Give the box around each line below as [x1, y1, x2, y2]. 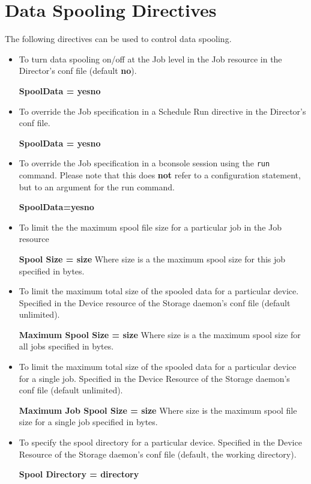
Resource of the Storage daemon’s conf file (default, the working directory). [19, 447, 297, 460]
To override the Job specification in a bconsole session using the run [19, 157, 270, 169]
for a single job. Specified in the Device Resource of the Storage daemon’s [19, 372, 290, 384]
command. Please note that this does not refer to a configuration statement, [19, 168, 301, 181]
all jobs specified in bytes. [19, 340, 114, 352]
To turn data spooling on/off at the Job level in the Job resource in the [19, 52, 282, 65]
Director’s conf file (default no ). [19, 64, 137, 77]
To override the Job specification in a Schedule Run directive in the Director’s [19, 104, 306, 117]
